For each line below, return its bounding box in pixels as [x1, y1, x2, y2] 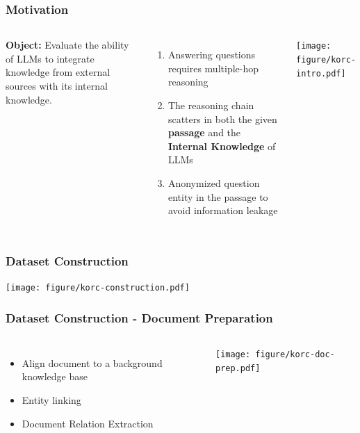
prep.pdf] [215, 363, 261, 373]
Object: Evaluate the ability [6, 38, 129, 52]
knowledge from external [6, 65, 111, 79]
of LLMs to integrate [6, 51, 95, 65]
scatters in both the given [167, 111, 277, 126]
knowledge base [22, 369, 88, 384]
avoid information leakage [167, 203, 278, 218]
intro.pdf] [296, 68, 346, 79]
